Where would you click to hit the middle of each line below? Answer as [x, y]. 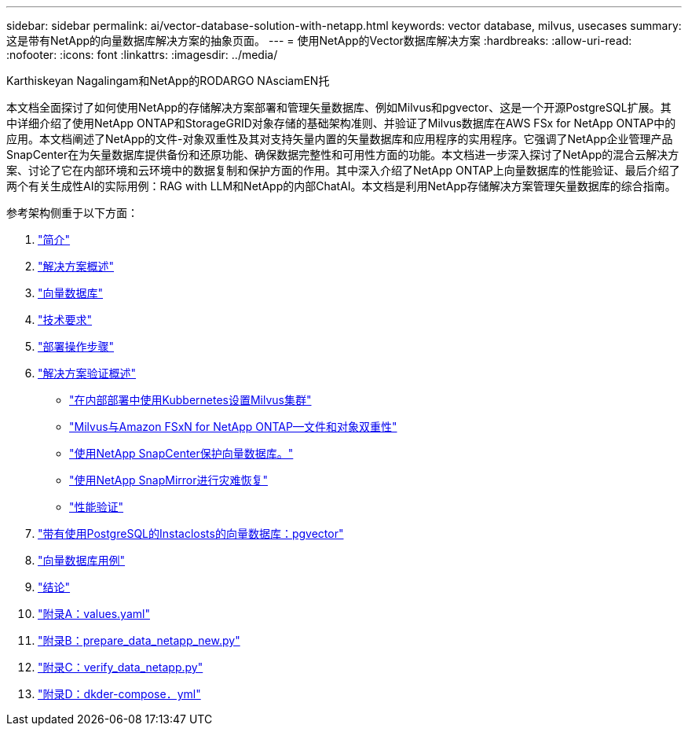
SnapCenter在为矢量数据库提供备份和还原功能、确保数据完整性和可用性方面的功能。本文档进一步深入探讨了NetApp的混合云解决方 [343, 154]
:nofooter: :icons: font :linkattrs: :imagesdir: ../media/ [142, 55]
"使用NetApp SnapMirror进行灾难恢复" [168, 480]
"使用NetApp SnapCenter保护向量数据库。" [181, 453]
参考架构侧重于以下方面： [72, 213]
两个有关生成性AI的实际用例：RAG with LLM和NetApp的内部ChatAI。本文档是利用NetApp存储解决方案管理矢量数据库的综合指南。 [341, 186]
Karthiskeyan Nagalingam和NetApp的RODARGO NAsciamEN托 [168, 81]
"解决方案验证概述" [87, 373]
